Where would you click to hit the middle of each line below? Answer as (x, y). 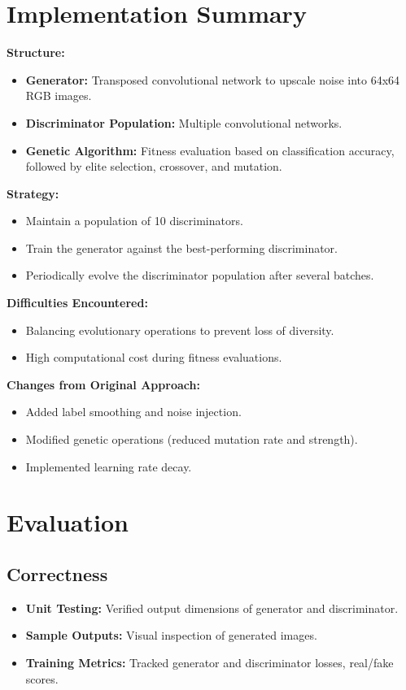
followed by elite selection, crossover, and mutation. (154, 166)
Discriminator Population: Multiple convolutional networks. (184, 122)
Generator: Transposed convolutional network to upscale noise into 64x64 (213, 79)
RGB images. (59, 95)
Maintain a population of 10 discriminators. (134, 221)
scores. (42, 678)
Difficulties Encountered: (77, 303)
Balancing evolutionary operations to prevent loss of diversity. (180, 330)
